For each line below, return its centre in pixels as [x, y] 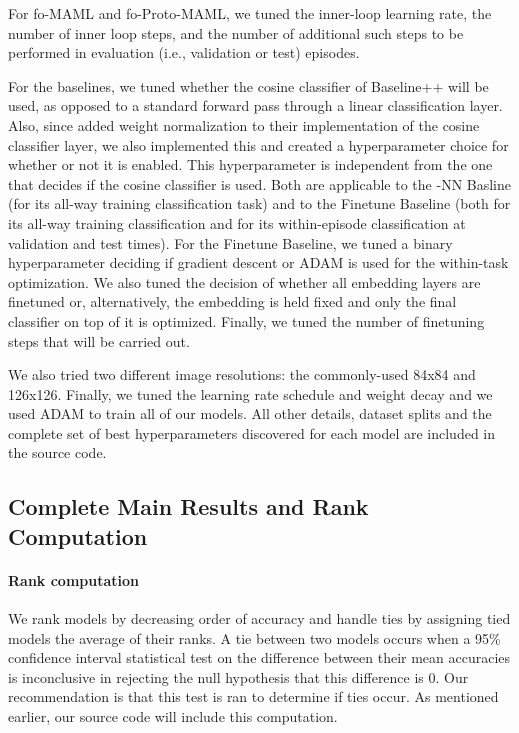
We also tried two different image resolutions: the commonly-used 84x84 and [242, 374]
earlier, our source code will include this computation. [173, 716]
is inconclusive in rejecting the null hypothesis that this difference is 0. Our [238, 676]
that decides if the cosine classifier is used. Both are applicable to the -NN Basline [260, 183]
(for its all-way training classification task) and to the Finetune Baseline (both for [259, 203]
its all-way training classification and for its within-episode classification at [237, 222]
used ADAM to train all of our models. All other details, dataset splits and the [250, 413]
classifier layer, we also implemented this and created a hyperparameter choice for [258, 144]
